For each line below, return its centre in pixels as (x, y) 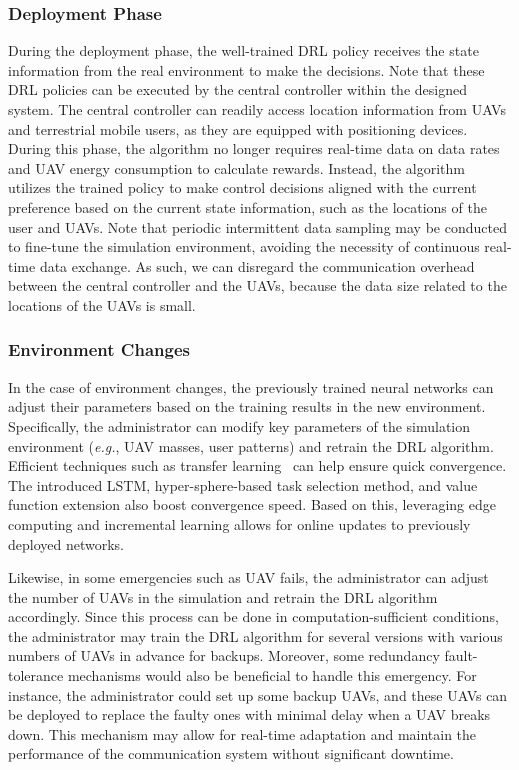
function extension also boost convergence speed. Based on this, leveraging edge (252, 504)
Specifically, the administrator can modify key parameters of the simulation (239, 425)
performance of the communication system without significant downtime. (231, 753)
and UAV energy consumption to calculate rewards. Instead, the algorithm (236, 167)
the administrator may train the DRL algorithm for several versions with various (255, 635)
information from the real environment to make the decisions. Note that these (246, 69)
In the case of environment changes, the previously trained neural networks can (251, 386)
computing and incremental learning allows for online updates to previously (239, 523)
